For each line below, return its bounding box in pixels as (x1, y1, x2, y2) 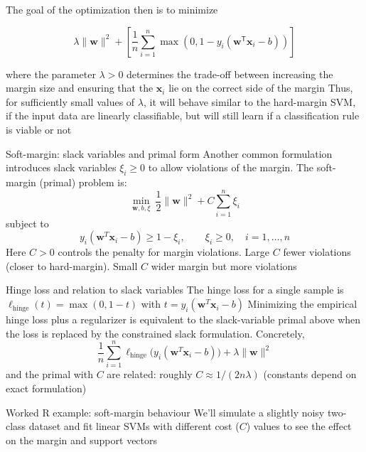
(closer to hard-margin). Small (6, 258, 138, 273)
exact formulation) (6, 380, 87, 395)
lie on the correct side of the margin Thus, (168, 80, 353, 95)
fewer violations (283, 244, 351, 259)
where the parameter (6, 66, 96, 81)
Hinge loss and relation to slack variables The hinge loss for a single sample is (6, 282, 344, 297)
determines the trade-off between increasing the (127, 66, 333, 81)
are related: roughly (107, 367, 193, 382)
